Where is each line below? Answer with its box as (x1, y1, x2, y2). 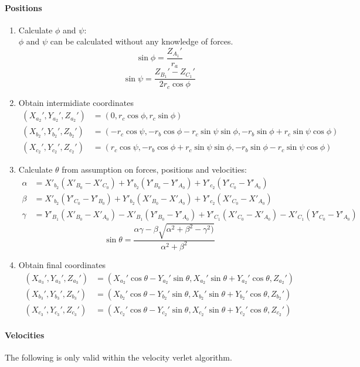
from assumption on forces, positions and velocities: (62, 163, 247, 176)
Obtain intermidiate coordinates (18, 96, 134, 108)
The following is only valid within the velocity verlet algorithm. (5, 351, 232, 363)
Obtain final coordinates (18, 258, 106, 270)
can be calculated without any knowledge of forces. (50, 35, 233, 47)
